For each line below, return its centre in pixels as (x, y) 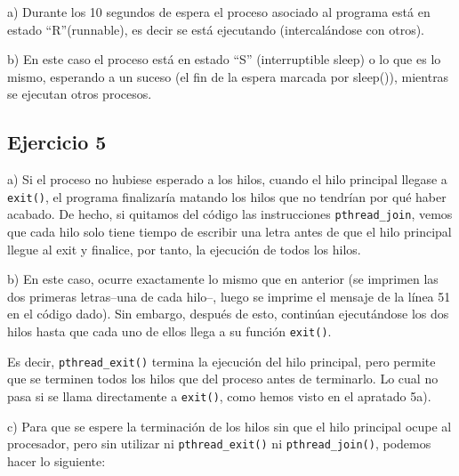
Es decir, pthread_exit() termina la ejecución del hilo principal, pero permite (221, 361)
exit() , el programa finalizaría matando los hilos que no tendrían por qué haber (227, 196)
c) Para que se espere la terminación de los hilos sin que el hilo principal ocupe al (229, 426)
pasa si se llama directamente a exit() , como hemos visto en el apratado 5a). (219, 395)
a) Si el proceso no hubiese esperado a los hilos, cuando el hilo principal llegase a (227, 179)
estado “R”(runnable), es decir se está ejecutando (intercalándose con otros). (216, 29)
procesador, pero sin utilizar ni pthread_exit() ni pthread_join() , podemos (219, 444)
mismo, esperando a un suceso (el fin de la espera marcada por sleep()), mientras (228, 76)
